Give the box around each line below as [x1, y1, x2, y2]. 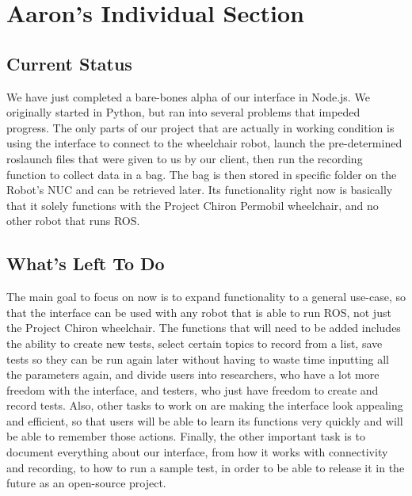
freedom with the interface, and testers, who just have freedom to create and [6, 381, 379, 398]
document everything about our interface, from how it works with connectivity [6, 444, 388, 460]
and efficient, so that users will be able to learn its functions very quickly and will [6, 412, 403, 429]
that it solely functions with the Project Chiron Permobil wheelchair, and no [6, 196, 379, 213]
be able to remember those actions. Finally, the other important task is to [6, 428, 365, 444]
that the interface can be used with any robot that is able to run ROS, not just [6, 303, 391, 320]
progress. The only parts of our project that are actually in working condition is [6, 119, 395, 135]
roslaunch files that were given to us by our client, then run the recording [6, 150, 363, 166]
